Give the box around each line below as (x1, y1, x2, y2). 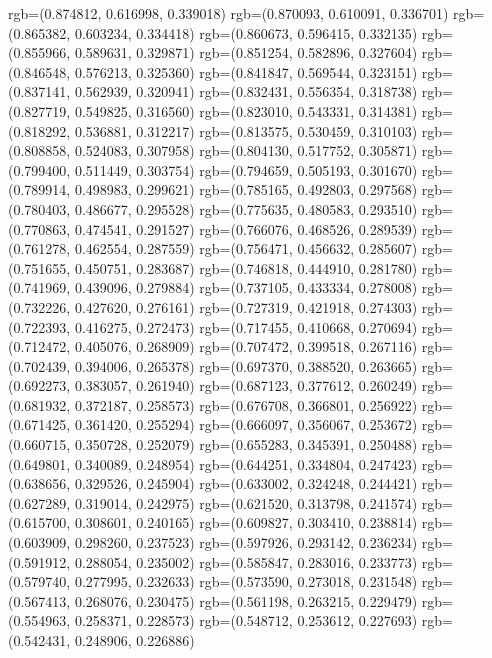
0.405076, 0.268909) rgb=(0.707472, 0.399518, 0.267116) (74, 336, 418, 357)
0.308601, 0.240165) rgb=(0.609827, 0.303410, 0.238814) (74, 512, 418, 533)
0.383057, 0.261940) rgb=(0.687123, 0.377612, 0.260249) (74, 375, 418, 396)
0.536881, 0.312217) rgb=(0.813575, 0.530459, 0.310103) (74, 120, 418, 141)
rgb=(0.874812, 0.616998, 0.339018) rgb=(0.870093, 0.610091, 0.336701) (8, 3, 449, 23)
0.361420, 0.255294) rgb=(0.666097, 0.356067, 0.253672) (74, 414, 418, 435)
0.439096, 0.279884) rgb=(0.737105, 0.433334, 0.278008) (74, 277, 418, 298)
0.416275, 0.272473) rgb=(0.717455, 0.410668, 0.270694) (74, 316, 418, 337)
